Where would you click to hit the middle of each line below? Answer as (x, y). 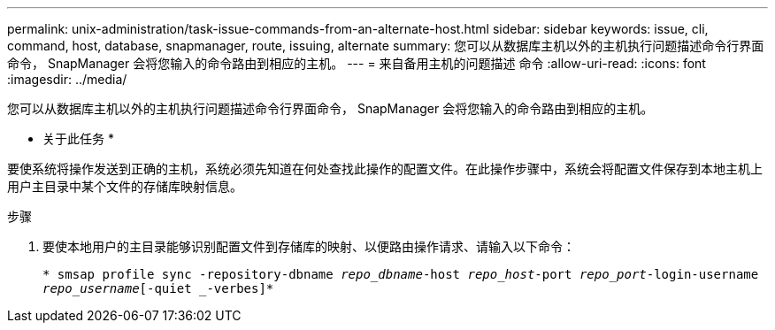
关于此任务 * (78, 138)
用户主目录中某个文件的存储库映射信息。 (125, 186)
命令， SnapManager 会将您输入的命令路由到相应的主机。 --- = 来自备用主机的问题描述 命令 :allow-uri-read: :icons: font (357, 63)
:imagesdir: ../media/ (67, 79)
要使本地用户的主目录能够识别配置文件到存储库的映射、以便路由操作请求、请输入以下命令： (309, 246)
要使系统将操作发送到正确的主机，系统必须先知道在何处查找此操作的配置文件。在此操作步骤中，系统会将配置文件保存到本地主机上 (385, 169)
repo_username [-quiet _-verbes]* (158, 288)
